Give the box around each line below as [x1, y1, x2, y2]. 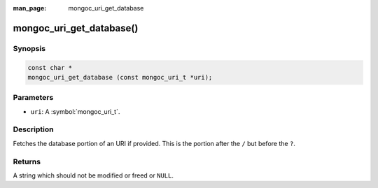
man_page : [13, 4, 47, 12]
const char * [27, 64, 73, 71]
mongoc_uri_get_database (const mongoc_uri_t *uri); [27, 73, 213, 81]
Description [13, 124, 54, 134]
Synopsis [13, 43, 45, 53]
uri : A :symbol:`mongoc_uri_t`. [30, 107, 120, 115]
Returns [13, 157, 41, 166]
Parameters [13, 93, 54, 103]
